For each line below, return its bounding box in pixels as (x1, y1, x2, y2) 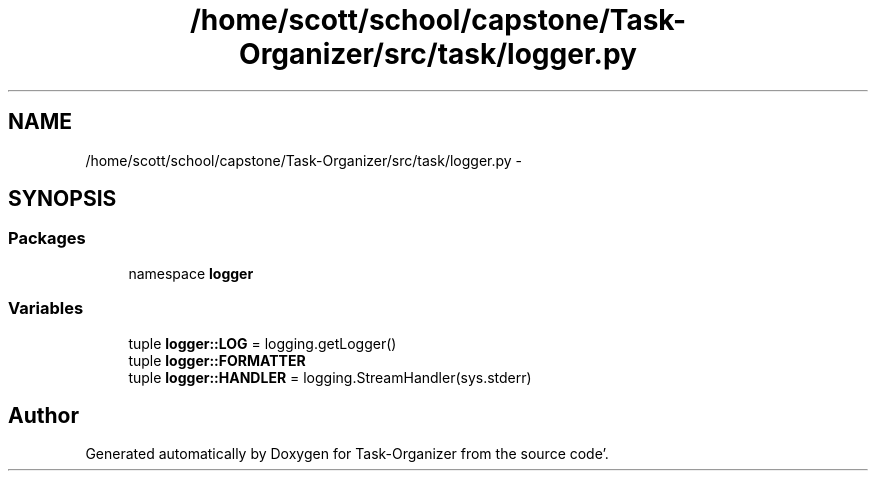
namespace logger (128, 264, 254, 282)
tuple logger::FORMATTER (128, 351, 306, 369)
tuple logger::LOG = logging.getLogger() (128, 334, 397, 352)
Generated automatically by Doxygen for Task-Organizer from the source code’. (85, 445, 609, 463)
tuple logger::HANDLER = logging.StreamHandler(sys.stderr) (128, 368, 532, 386)
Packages (8, 228, 86, 249)
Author (8, 402, 79, 428)
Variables (8, 298, 84, 319)
